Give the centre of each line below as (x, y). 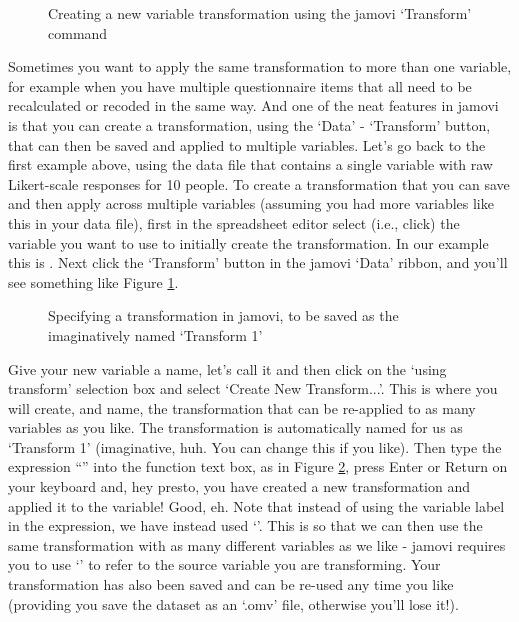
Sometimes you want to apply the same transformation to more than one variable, (260, 66)
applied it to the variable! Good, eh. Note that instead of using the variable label (256, 505)
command (78, 32)
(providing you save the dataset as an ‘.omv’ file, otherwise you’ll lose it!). (233, 603)
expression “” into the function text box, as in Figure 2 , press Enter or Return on (258, 466)
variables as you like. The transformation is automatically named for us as (235, 427)
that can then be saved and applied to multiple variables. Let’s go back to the (247, 144)
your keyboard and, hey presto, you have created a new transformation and (239, 486)
